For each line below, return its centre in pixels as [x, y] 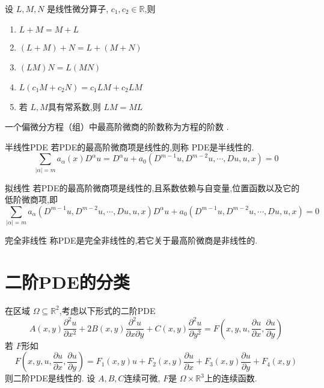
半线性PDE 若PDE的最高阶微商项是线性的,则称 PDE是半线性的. [130, 146]
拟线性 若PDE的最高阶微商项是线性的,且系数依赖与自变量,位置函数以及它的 [152, 187]
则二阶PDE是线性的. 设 [50, 378]
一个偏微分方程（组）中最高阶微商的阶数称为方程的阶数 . [117, 127]
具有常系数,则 [74, 106]
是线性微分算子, [78, 8]
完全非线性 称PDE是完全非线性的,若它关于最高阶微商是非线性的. [131, 240]
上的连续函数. [231, 378]
